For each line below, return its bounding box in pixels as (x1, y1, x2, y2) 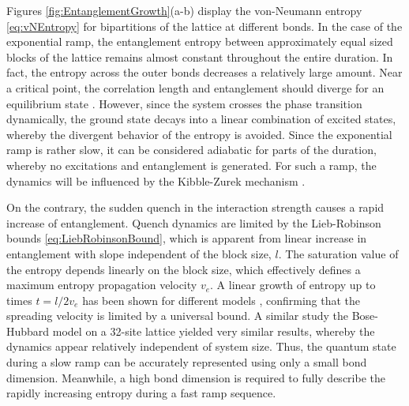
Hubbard (6, 322, 50, 339)
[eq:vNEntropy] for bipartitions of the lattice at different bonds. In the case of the (6, 17, 403, 34)
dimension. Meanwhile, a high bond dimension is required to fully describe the (6, 369, 385, 385)
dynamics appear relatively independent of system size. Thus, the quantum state (6, 338, 396, 355)
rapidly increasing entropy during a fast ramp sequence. (6, 385, 276, 401)
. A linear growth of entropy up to (210, 276, 376, 293)
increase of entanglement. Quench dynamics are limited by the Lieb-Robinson (6, 214, 381, 231)
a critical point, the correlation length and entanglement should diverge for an (6, 79, 385, 96)
